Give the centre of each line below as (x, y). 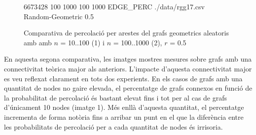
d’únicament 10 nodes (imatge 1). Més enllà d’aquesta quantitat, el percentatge (124, 107)
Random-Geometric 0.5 (59, 16)
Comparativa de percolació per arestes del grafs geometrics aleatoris (126, 33)
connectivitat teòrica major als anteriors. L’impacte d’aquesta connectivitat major (128, 68)
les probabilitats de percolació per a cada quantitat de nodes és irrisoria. (113, 126)
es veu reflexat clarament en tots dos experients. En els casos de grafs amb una (123, 78)
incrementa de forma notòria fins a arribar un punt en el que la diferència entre (124, 117)
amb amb (38, 42)
